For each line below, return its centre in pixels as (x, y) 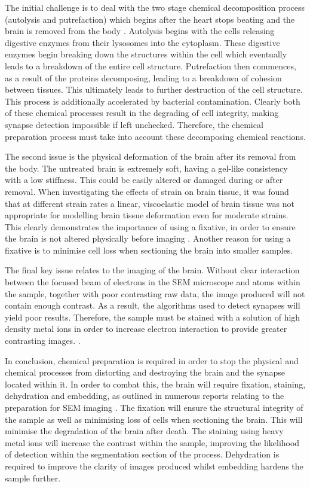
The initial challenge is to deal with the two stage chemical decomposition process (155, 7)
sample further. (33, 478)
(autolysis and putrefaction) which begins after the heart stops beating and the (150, 19)
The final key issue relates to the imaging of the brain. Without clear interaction (152, 270)
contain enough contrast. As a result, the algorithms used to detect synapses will (153, 305)
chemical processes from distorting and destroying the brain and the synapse (145, 372)
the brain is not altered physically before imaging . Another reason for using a (148, 238)
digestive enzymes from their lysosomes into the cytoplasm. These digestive (142, 42)
